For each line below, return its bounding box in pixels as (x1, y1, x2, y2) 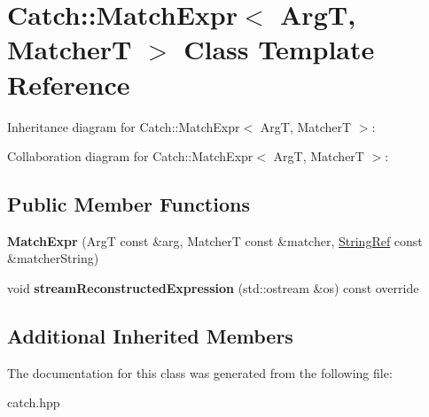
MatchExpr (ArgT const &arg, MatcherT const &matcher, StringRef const (7, 231, 423, 250)
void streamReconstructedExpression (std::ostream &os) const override (7, 279, 419, 297)
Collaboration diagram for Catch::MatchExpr (7, 147, 253, 166)
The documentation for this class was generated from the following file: (7, 363, 393, 382)
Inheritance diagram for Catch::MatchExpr (7, 117, 240, 135)
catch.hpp (7, 393, 60, 412)
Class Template (183, 31, 375, 67)
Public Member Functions (7, 190, 250, 218)
